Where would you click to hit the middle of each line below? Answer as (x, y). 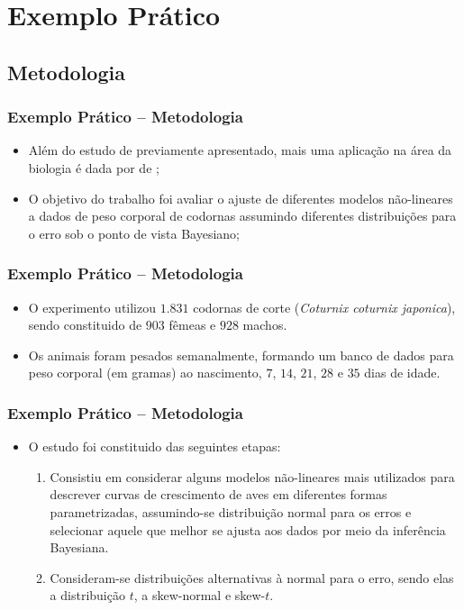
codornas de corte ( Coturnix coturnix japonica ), (324, 307)
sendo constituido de (85, 325)
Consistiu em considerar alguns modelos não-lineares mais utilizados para (252, 476)
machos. (265, 325)
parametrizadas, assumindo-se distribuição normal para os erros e (231, 511)
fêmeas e (192, 325)
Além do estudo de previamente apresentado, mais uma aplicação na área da (240, 150)
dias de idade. (402, 373)
